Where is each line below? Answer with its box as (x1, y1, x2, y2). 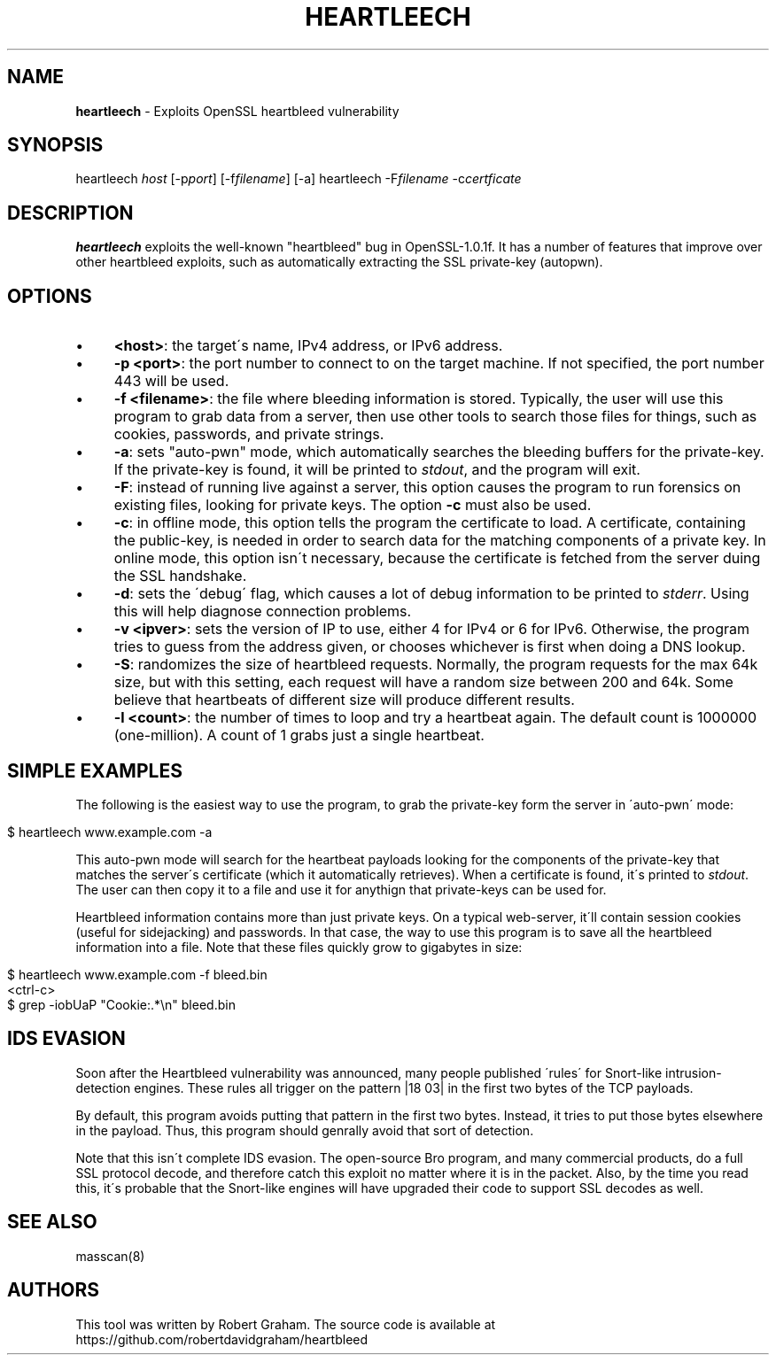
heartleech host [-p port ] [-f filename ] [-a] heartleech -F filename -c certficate (75, 171, 522, 187)
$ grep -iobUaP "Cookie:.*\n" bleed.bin (7, 996, 236, 1012)
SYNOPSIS (7, 134, 104, 157)
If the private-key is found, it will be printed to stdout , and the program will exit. (113, 460, 640, 479)
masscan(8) (75, 1248, 145, 1264)
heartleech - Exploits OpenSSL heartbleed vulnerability (75, 103, 400, 119)
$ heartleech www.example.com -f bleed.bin (7, 966, 268, 982)
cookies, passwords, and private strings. (113, 425, 384, 444)
